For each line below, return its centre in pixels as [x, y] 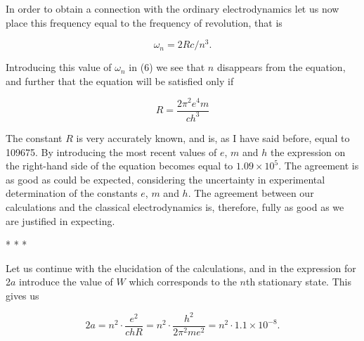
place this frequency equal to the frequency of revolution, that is [144, 22]
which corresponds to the [183, 282]
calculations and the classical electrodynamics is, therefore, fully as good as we [175, 206]
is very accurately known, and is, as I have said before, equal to [213, 137]
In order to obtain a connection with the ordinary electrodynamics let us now [173, 8]
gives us [22, 295]
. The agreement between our [251, 193]
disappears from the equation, [281, 67]
